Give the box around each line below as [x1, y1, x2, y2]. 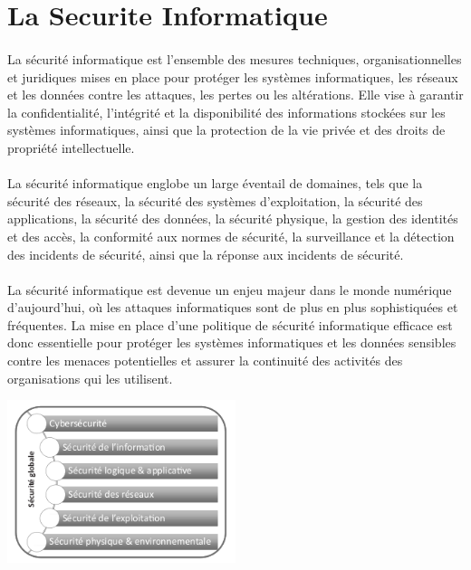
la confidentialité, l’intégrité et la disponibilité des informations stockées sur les [7, 102, 446, 121]
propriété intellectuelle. [7, 138, 135, 157]
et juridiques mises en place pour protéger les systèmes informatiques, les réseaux [7, 67, 458, 86]
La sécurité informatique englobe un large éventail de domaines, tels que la [7, 174, 423, 193]
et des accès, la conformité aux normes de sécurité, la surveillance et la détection [7, 226, 455, 245]
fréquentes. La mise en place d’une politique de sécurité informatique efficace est [7, 315, 453, 334]
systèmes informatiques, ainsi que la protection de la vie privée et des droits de [7, 120, 446, 139]
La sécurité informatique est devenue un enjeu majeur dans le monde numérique [7, 280, 452, 299]
